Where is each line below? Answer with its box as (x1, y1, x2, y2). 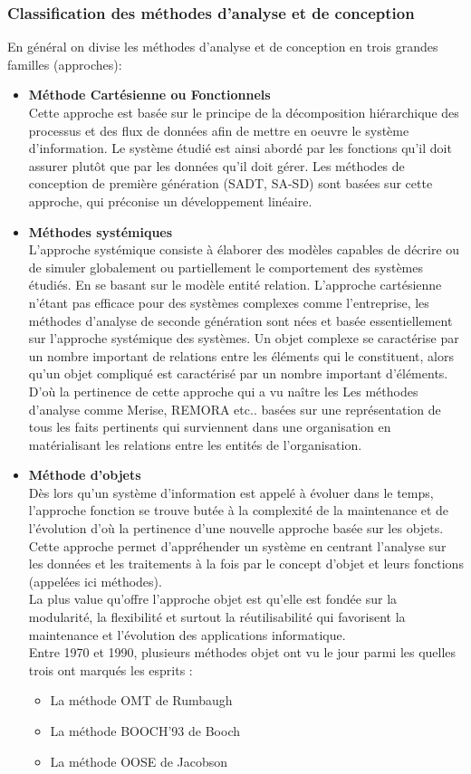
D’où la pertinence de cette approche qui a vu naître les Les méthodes (28, 381, 418, 400)
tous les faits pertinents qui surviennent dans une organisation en (28, 417, 391, 436)
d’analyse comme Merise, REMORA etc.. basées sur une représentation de (28, 399, 441, 418)
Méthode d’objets (28, 465, 141, 484)
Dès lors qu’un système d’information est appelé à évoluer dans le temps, (28, 483, 434, 502)
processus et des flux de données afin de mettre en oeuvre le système (28, 120, 409, 139)
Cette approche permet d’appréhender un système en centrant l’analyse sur (28, 536, 447, 555)
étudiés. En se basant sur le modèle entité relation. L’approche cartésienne (28, 275, 442, 294)
